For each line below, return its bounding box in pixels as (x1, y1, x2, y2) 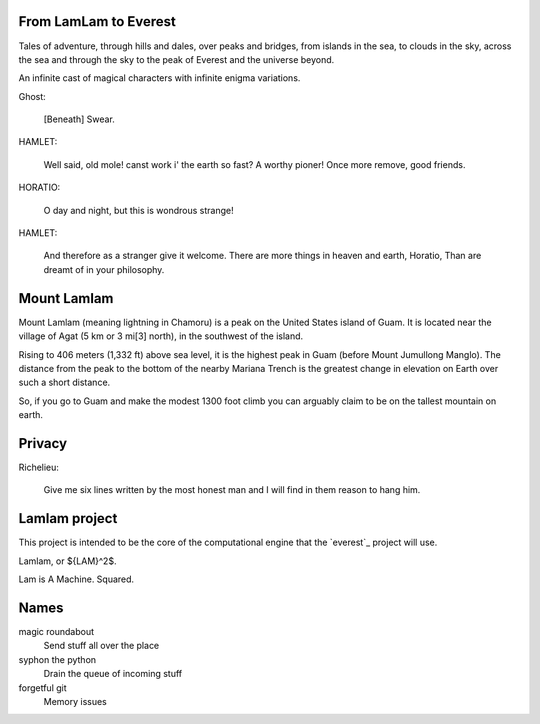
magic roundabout (18, 625, 95, 637)
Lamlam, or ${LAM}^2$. (18, 555, 117, 567)
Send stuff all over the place (43, 640, 160, 652)
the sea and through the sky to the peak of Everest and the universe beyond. (18, 53, 335, 65)
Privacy (18, 435, 68, 452)
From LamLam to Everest (18, 13, 177, 30)
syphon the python (18, 653, 97, 665)
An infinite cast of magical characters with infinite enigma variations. (18, 72, 301, 84)
